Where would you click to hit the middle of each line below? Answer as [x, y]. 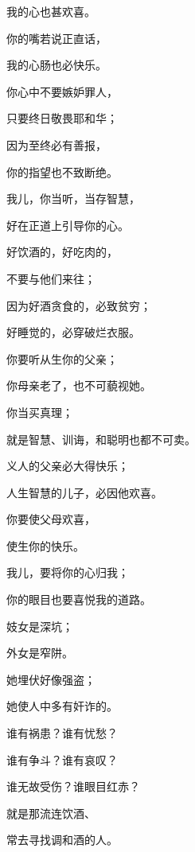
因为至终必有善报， [57, 144]
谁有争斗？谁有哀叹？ [62, 759]
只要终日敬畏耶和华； [62, 118]
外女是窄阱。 [40, 653]
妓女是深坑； [40, 626]
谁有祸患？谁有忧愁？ [62, 733]
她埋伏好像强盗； [51, 679]
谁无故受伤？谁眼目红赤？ [73, 786]
